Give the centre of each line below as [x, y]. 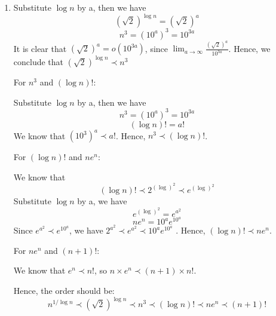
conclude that [39, 61]
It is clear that [40, 48]
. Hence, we [249, 48]
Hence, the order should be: [64, 290]
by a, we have [102, 201]
